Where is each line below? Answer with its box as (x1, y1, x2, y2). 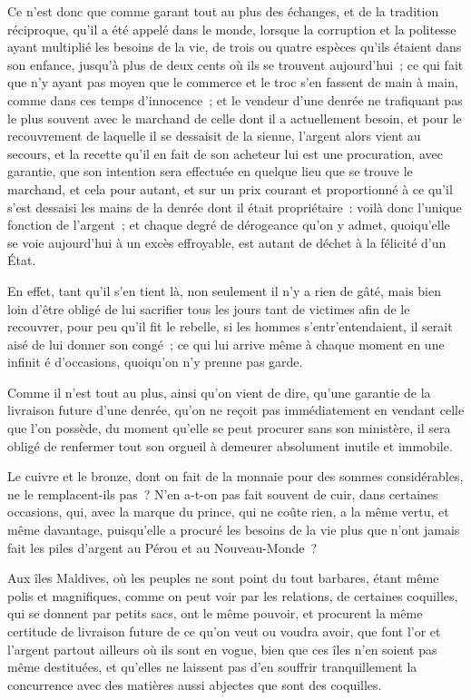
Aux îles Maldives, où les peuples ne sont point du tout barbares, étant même (7, 568, 439, 587)
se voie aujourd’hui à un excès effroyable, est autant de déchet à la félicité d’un (7, 232, 446, 251)
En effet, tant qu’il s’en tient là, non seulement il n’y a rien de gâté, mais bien (7, 281, 442, 300)
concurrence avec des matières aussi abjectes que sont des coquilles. (7, 675, 382, 694)
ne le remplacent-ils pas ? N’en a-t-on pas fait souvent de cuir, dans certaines (7, 484, 438, 503)
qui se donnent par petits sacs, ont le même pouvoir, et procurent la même (7, 604, 423, 623)
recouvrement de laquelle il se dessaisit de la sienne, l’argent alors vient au (7, 126, 421, 145)
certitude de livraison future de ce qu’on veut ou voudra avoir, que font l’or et (7, 622, 441, 640)
